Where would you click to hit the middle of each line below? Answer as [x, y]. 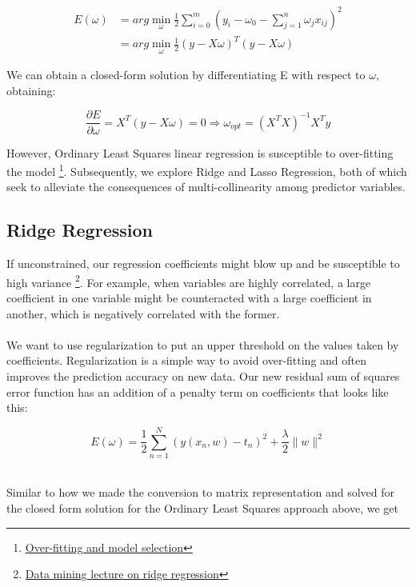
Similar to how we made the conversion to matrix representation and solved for [201, 492]
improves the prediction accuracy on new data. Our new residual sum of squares [203, 375]
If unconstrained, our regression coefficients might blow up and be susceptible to [203, 264]
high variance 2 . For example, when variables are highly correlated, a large [189, 281]
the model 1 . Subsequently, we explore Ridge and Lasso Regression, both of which [207, 170]
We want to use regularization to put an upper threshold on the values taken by [203, 344]
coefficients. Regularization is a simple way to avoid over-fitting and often [187, 360]
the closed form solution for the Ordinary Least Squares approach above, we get [202, 508]
